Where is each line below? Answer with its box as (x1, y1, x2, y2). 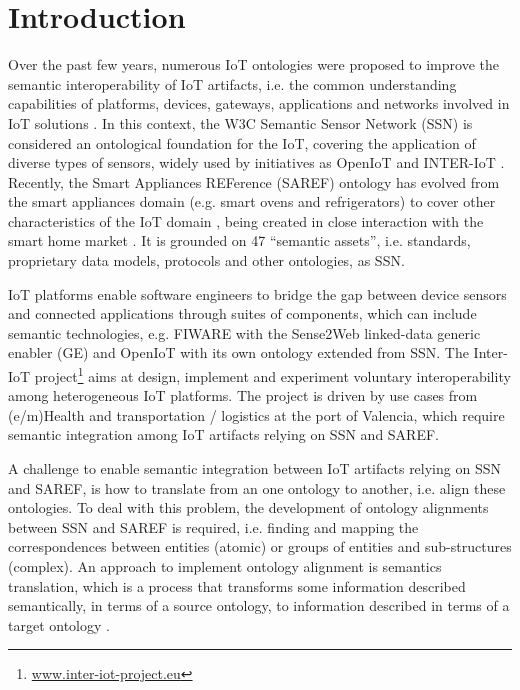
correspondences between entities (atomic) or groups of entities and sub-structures (8, 536, 512, 557)
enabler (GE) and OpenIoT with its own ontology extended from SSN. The (8, 342, 469, 363)
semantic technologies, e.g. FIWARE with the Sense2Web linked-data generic (8, 322, 481, 343)
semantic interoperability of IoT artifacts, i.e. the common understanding (8, 73, 457, 94)
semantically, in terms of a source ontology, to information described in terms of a (8, 595, 510, 616)
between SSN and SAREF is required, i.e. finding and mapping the (8, 516, 419, 537)
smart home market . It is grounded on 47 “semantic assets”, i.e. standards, (8, 230, 471, 251)
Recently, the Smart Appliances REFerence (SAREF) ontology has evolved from (8, 171, 500, 192)
